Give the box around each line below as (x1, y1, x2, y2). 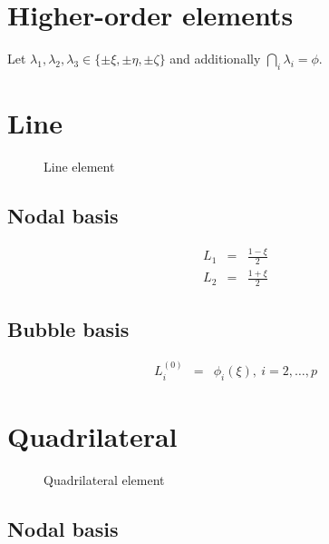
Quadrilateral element (44, 470, 165, 490)
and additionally (169, 49, 261, 68)
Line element (44, 157, 115, 176)
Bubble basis (7, 314, 130, 342)
